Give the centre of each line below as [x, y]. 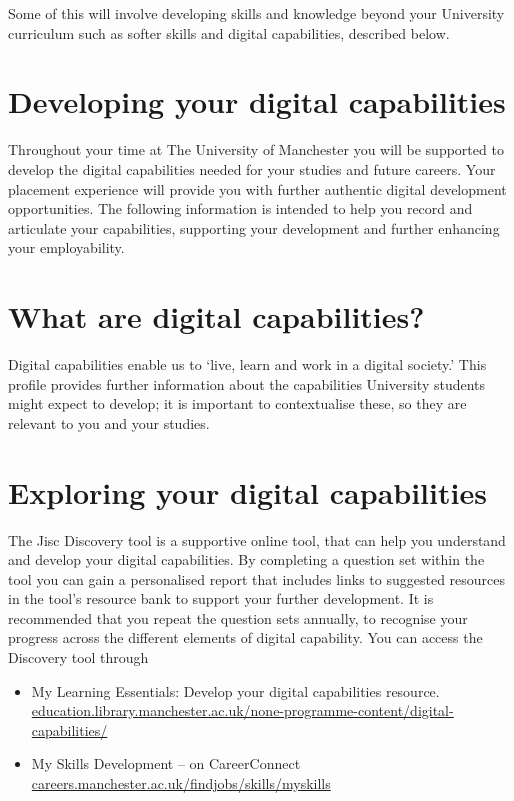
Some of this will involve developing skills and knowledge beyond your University [256, 13]
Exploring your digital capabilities [247, 491]
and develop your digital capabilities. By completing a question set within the [246, 559]
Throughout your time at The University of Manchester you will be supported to [256, 149]
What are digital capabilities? [216, 316]
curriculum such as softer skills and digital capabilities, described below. [229, 32]
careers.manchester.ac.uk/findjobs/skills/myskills [181, 783]
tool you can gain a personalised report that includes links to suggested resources [257, 578]
